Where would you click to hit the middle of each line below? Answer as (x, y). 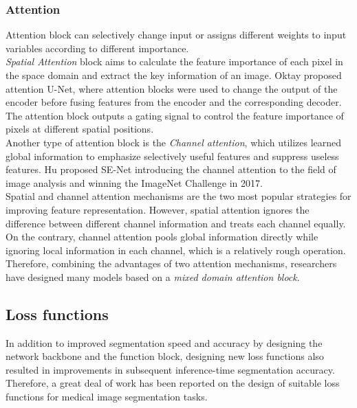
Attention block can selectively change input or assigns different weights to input (176, 35)
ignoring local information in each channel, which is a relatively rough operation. (176, 250)
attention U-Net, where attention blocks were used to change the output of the (172, 88)
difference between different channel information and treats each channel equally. (176, 223)
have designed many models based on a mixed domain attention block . (153, 276)
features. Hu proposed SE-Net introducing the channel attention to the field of (171, 169)
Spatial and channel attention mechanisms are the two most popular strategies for (178, 196)
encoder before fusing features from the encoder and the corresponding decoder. (174, 102)
